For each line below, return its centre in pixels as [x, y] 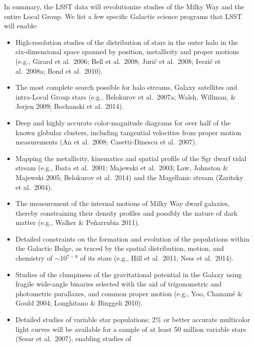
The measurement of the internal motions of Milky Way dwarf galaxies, [123, 203]
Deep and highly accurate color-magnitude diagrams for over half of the [123, 122]
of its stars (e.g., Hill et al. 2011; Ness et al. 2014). [157, 258]
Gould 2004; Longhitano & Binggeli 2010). [79, 303]
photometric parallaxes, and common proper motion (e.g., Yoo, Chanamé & [129, 293]
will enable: [21, 26]
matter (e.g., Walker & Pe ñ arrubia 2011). [78, 222]
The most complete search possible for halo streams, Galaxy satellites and [126, 87]
